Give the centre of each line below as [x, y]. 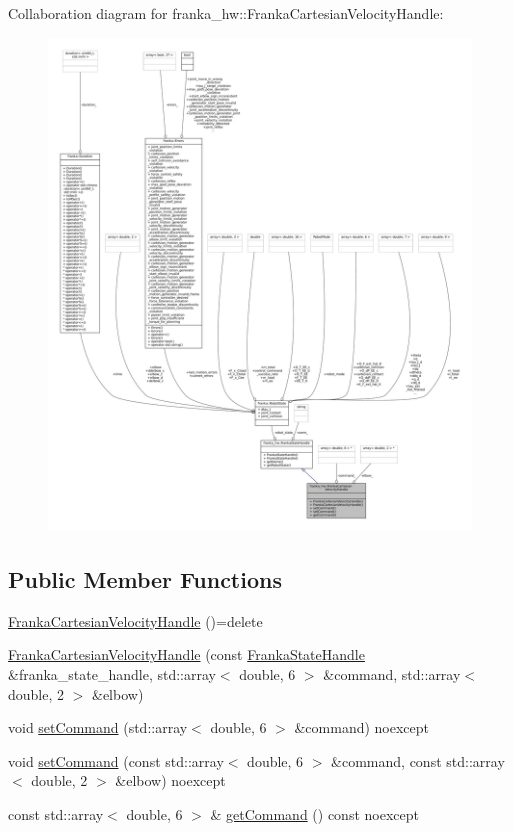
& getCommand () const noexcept [314, 813]
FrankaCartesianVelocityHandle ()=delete [135, 620]
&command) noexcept [362, 727]
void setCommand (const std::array [116, 760]
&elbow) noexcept [170, 780]
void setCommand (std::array [98, 727]
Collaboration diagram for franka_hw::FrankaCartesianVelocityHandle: [226, 13]
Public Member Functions [145, 578]
